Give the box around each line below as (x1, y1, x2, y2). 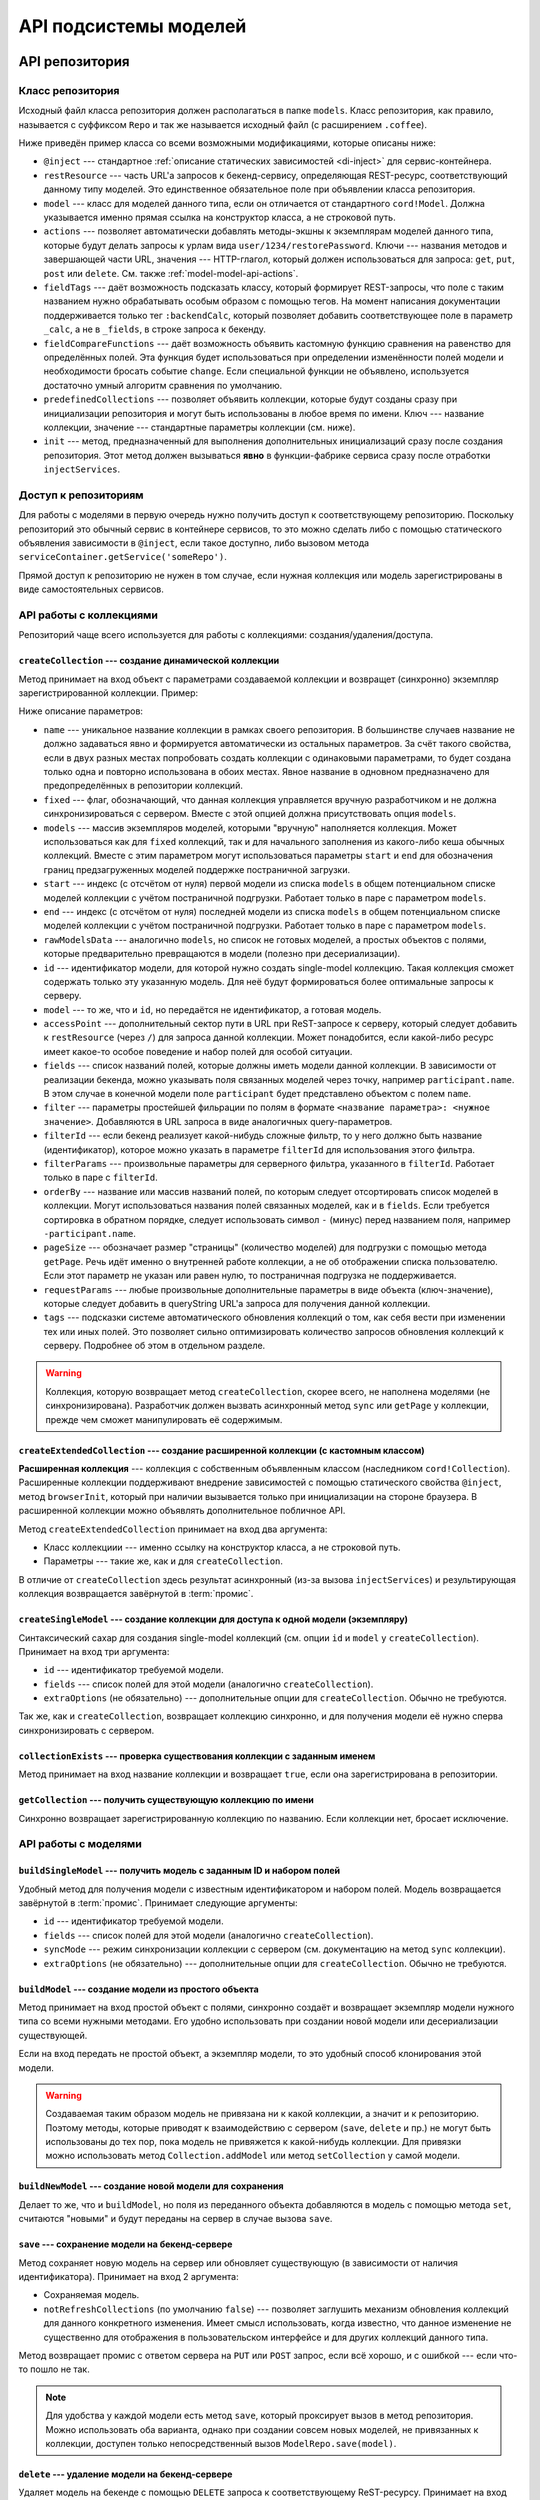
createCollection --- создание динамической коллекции (18, 655, 280, 667)
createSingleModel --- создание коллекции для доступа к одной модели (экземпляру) (18, 1613, 409, 1625)
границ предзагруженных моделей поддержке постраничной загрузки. (43, 863, 350, 875)
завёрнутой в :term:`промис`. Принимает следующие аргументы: (18, 1897, 299, 1909)
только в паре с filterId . (43, 1171, 159, 1184)
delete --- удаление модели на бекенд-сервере (18, 2468, 233, 2480)
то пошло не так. (18, 2363, 90, 2375)
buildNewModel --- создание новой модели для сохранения (18, 2180, 284, 2192)
